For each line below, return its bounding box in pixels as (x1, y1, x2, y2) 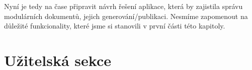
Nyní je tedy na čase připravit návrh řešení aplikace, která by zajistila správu (4, 1, 243, 11)
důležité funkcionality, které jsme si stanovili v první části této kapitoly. (4, 20, 225, 31)
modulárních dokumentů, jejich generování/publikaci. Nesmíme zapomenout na (4, 10, 248, 21)
